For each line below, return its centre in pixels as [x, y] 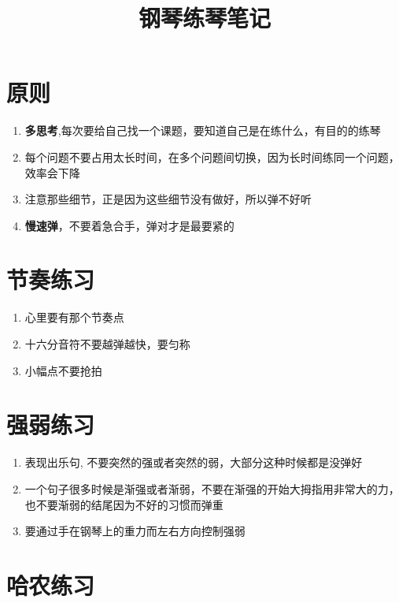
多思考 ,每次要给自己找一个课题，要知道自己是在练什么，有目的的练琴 [203, 130]
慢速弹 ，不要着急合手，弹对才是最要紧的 [129, 225]
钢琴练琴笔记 [204, 18]
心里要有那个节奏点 [74, 317]
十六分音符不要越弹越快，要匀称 [107, 344]
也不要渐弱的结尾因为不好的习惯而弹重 [124, 504]
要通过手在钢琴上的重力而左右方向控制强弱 [135, 531]
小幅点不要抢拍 [63, 370]
